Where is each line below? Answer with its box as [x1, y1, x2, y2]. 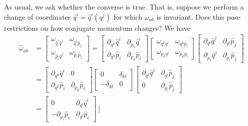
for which [113, 11, 143, 22]
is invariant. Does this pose [156, 11, 240, 22]
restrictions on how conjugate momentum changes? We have [4, 22, 191, 33]
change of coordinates [4, 11, 71, 22]
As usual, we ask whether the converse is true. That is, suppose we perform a [4, 2, 244, 12]
